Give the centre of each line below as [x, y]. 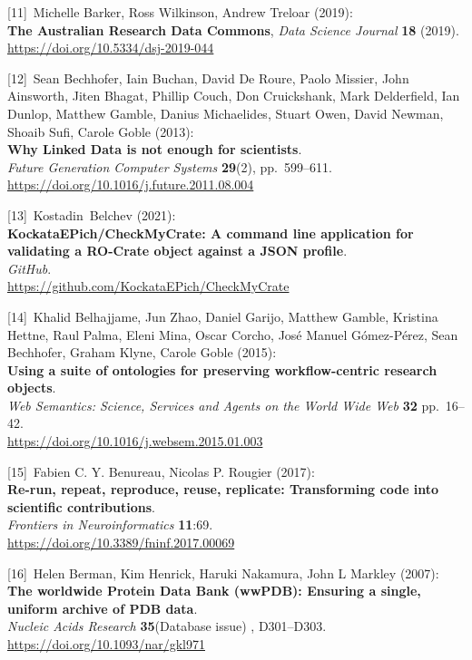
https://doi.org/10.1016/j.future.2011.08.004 [131, 184]
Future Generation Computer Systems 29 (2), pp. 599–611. [170, 166]
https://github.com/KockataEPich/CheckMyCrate [148, 286]
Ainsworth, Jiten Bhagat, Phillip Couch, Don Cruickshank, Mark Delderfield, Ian [234, 96]
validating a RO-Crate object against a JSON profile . [177, 251]
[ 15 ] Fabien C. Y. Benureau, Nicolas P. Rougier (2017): [161, 471]
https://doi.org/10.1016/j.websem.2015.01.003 [135, 441]
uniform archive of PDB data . [103, 608]
